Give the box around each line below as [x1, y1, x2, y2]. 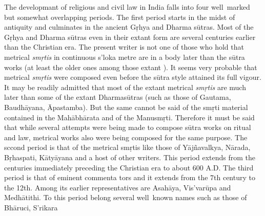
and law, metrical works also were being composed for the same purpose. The [4, 132, 248, 142]
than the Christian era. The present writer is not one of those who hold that [4, 41, 244, 52]
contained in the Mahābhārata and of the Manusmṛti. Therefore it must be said [4, 112, 255, 122]
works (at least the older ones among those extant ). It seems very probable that [4, 61, 257, 72]
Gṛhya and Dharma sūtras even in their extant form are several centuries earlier [4, 31, 256, 42]
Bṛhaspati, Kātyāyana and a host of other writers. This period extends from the [4, 152, 256, 162]
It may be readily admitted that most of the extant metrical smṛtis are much [4, 81, 246, 92]
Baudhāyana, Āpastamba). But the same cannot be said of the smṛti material [4, 101, 248, 112]
